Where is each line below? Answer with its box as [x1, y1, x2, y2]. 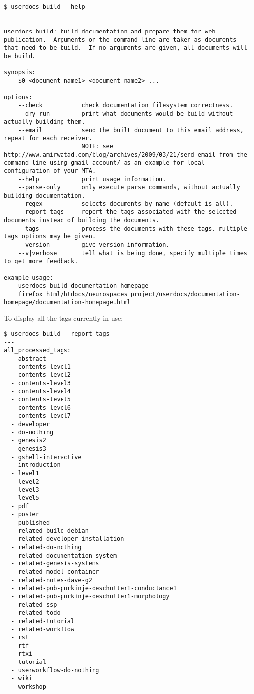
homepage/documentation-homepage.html [4, 298, 131, 306]
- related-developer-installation [11, 535, 124, 543]
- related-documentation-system [11, 552, 117, 559]
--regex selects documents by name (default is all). [18, 200, 233, 207]
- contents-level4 [11, 388, 71, 395]
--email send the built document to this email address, [18, 126, 244, 133]
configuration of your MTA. [4, 167, 96, 175]
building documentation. [4, 192, 85, 199]
